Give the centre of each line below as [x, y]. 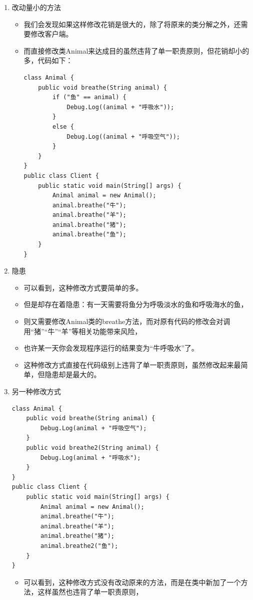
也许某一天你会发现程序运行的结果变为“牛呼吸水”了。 [111, 348]
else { [63, 126]
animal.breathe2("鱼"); [79, 546]
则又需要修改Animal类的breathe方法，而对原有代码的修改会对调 [127, 321]
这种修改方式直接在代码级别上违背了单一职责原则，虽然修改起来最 [132, 364]
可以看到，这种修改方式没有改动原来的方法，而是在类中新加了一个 [132, 582]
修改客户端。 [52, 34]
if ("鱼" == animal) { [89, 97]
